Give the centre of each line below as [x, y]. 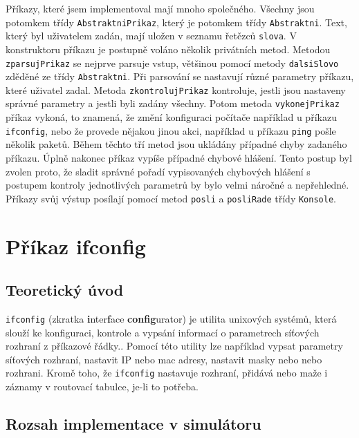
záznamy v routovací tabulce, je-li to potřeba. [102, 387]
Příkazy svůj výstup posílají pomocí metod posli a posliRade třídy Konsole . [171, 198]
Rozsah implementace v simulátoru [134, 424]
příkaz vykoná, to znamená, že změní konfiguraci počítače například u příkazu [171, 117]
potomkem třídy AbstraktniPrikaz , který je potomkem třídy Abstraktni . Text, [176, 22]
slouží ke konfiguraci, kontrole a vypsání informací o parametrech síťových [163, 332]
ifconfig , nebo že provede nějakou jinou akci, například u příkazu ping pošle [171, 130]
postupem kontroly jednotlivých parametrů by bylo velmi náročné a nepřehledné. [177, 185]
